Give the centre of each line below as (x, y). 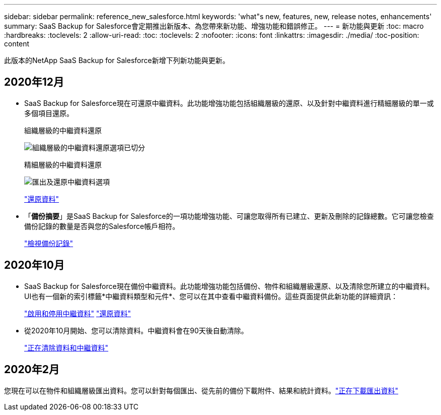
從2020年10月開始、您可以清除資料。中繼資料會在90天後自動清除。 (136, 330)
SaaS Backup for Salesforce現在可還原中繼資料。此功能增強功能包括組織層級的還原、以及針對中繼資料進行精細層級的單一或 (229, 103)
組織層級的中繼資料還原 (63, 130)
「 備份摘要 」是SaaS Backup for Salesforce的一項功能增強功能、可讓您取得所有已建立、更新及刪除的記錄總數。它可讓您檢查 (229, 216)
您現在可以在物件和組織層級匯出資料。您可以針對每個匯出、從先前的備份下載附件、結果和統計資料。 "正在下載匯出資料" (201, 390)
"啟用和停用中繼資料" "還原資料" (78, 313)
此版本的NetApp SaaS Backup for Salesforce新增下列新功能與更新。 (117, 60)
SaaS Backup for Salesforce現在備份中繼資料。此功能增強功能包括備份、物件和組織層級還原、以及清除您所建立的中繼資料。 (229, 286)
